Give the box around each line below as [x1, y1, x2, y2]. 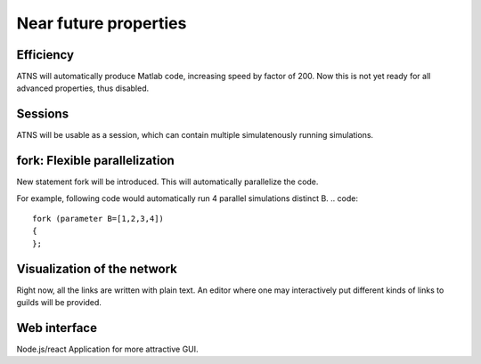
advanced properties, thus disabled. [16, 83, 150, 93]
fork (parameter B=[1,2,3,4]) [32, 214, 165, 224]
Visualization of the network [16, 261, 178, 276]
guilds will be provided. [16, 297, 102, 308]
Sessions [16, 107, 69, 122]
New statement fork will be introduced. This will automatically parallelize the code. [16, 176, 319, 187]
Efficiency [16, 47, 75, 62]
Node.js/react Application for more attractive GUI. [16, 344, 200, 355]
